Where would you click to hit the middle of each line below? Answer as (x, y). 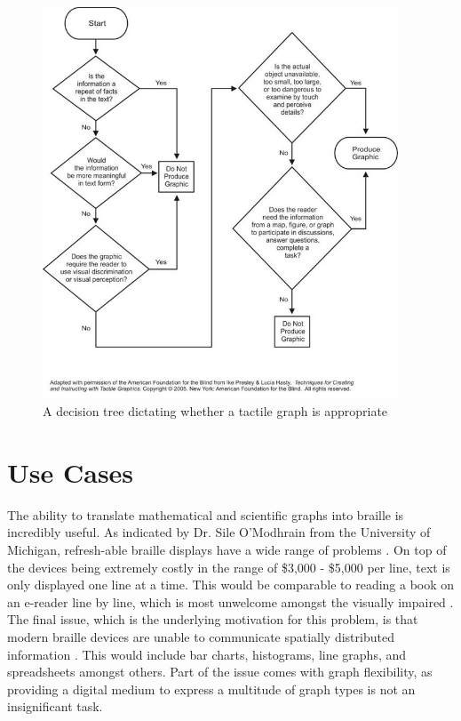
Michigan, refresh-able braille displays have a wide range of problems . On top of (227, 549)
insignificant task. (55, 706)
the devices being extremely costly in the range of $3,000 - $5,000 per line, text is (229, 567)
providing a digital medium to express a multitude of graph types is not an (211, 689)
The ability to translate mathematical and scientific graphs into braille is (206, 514)
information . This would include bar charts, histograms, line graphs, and (207, 654)
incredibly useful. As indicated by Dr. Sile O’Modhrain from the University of (219, 532)
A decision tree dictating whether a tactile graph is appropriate (215, 411)
